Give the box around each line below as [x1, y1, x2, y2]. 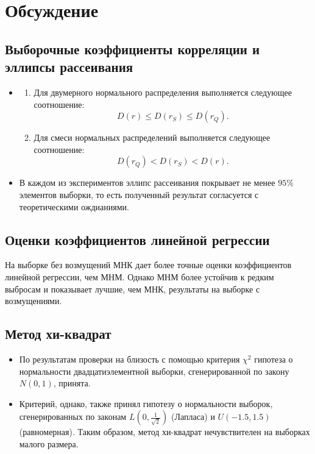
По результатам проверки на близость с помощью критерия [19, 352, 240, 365]
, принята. [53, 377, 91, 389]
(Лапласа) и [171, 410, 215, 423]
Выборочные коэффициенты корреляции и [5, 39, 260, 58]
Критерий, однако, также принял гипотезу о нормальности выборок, [19, 397, 273, 410]
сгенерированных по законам [19, 410, 127, 423]
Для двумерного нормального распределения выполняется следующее [34, 85, 292, 98]
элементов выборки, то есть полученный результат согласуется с [19, 188, 259, 200]
